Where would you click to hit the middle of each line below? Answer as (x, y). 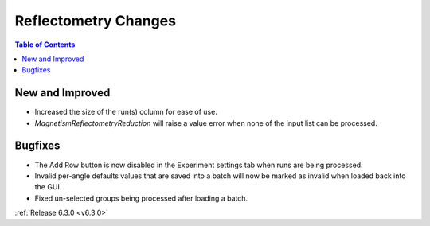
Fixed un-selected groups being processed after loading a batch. (141, 198)
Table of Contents (45, 45)
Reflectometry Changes (96, 21)
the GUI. (48, 187)
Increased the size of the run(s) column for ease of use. (126, 112)
